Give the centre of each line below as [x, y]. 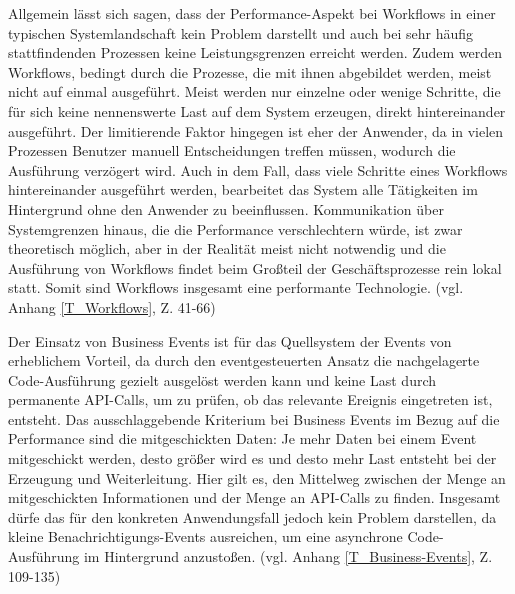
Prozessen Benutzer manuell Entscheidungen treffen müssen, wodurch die [232, 150]
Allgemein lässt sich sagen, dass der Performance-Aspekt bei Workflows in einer [252, 13]
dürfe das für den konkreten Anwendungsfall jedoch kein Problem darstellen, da [252, 516]
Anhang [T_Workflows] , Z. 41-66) [112, 306]
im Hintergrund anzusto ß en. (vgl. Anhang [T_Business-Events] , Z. [288, 556]
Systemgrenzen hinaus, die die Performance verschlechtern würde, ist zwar [235, 228]
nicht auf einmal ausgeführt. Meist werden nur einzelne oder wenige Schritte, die [254, 91]
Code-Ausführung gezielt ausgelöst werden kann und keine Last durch [222, 379]
